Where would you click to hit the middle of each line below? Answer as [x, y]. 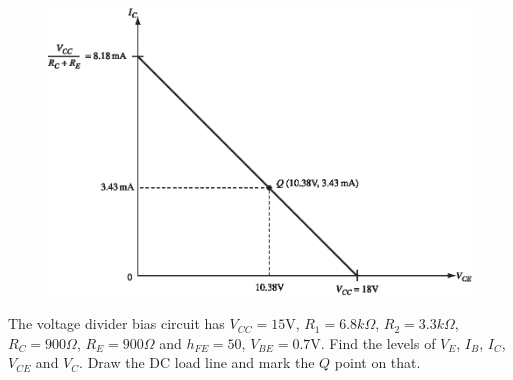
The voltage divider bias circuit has [116, 323]
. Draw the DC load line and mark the [197, 362]
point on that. [377, 362]
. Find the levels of [378, 342]
